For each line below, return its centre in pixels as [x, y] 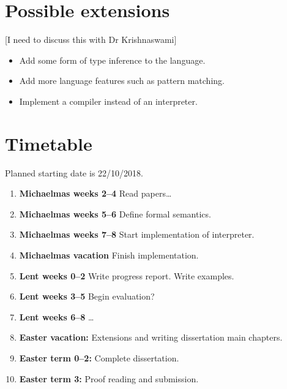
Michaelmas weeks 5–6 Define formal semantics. [115, 213]
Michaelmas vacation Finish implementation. [109, 255]
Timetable [49, 143]
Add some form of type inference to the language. [112, 60]
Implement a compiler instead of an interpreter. [108, 101]
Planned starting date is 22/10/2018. [74, 172]
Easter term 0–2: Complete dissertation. [99, 357]
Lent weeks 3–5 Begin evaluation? [87, 296]
